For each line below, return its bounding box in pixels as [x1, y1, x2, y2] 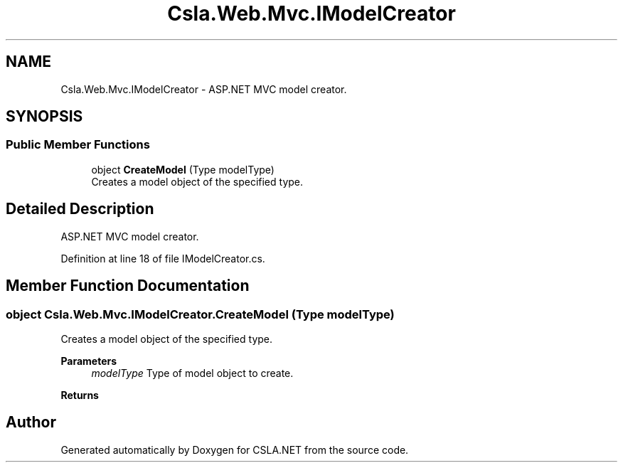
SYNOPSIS [6, 107, 83, 126]
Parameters [60, 354, 117, 367]
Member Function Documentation [6, 277, 250, 295]
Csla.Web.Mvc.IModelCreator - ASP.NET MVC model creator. [60, 83, 347, 95]
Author [6, 413, 56, 432]
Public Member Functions [6, 137, 150, 152]
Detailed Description [6, 200, 154, 218]
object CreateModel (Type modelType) [91, 163, 275, 176]
